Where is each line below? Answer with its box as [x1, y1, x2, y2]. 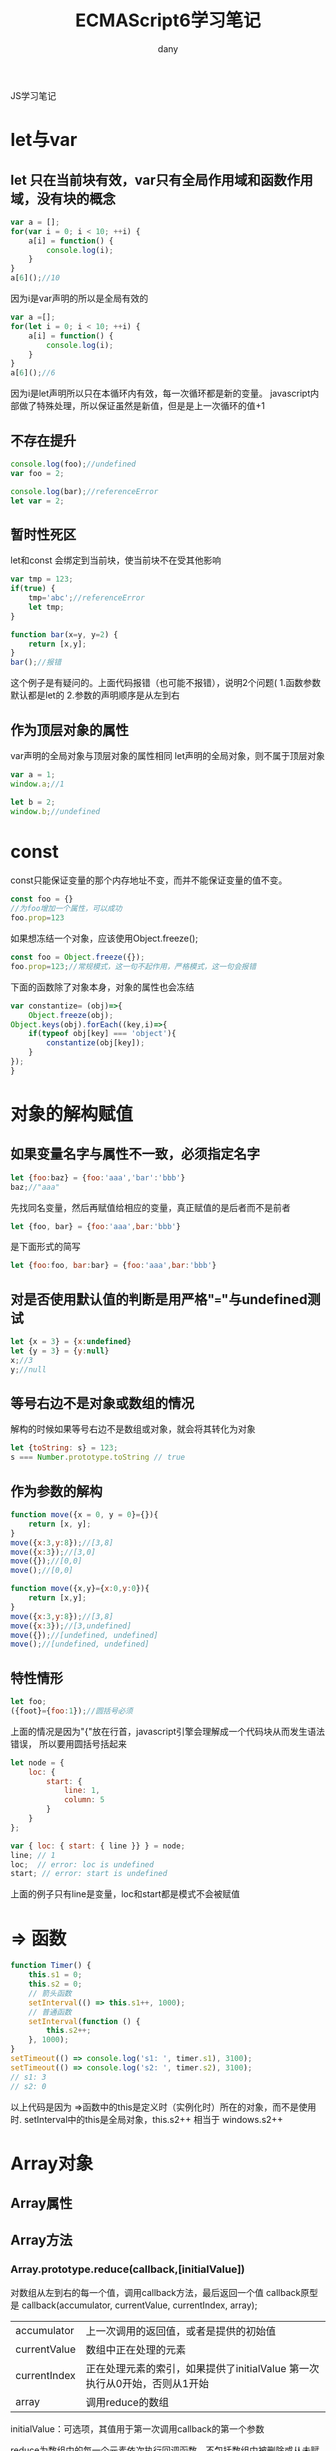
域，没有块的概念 [10, 190, 116, 207]
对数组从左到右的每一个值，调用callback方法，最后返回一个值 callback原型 [10, 2286, 318, 2298]
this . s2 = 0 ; [28, 1979, 83, 1989]
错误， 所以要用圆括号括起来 [10, 1737, 127, 1750]
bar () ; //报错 [10, 657, 62, 668]
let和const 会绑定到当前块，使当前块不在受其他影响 [10, 554, 222, 566]
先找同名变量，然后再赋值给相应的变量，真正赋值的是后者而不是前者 [10, 1201, 291, 1213]
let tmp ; [28, 602, 65, 612]
